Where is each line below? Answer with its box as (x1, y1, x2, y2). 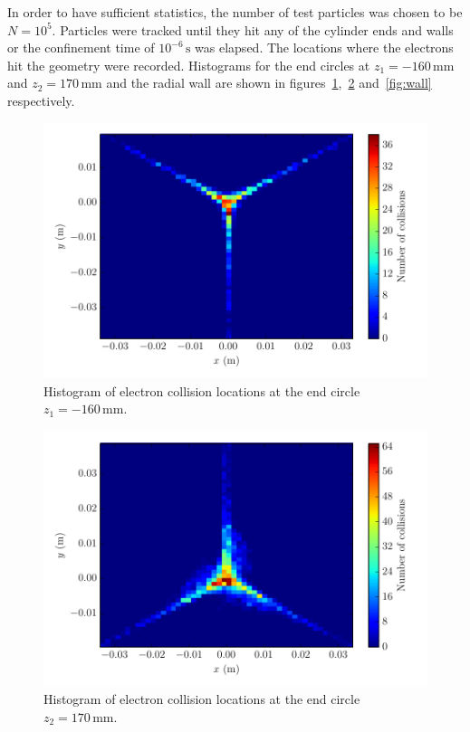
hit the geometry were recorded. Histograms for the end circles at (7, 55, 370, 74)
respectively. (7, 90, 75, 109)
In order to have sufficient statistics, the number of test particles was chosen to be (7, 3, 463, 21)
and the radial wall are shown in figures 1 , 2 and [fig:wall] (106, 73, 432, 92)
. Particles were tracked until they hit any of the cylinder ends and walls (52, 20, 454, 39)
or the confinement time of (7, 38, 155, 57)
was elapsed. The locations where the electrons (195, 38, 454, 57)
